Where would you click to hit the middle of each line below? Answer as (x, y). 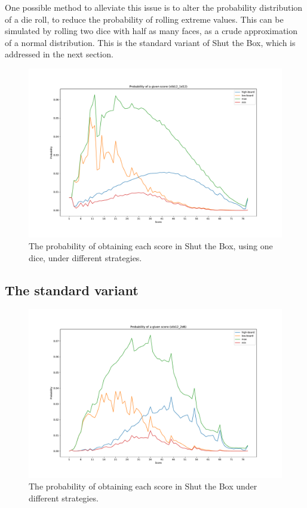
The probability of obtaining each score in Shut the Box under (143, 486)
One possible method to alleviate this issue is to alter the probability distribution (154, 7)
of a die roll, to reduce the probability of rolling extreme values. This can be (144, 19)
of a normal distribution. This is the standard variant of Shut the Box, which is (150, 42)
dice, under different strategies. (85, 257)
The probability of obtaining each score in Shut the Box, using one (151, 245)
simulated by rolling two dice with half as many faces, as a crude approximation (151, 31)
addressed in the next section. (59, 54)
